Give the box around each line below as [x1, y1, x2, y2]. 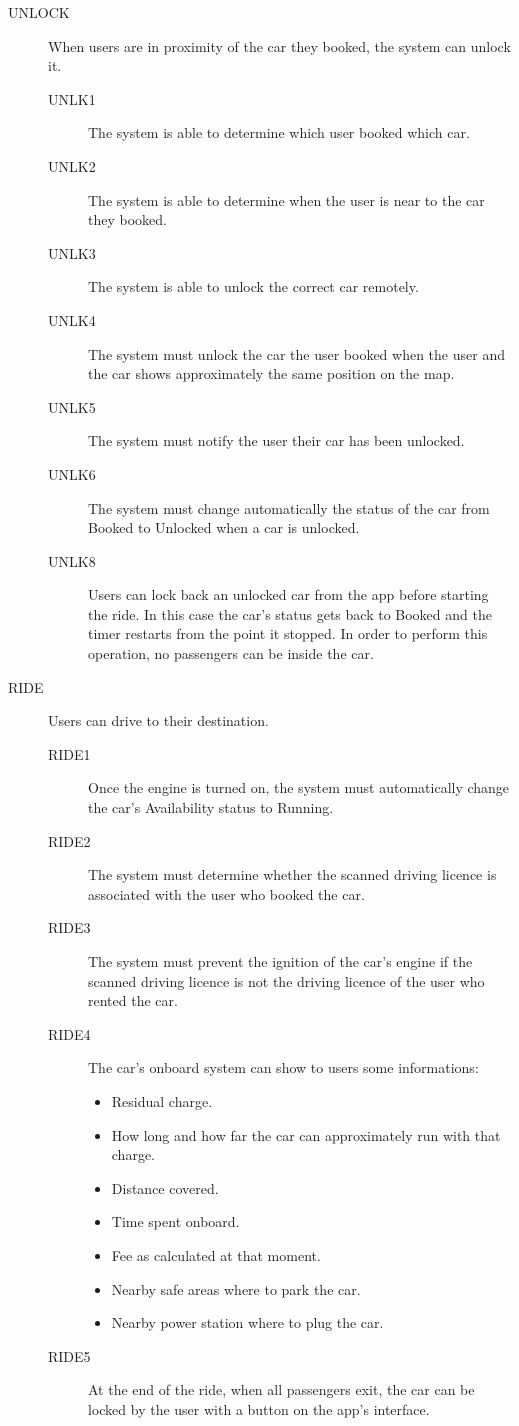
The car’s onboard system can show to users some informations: [88, 1057, 479, 1078]
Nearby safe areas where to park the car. [111, 1278, 361, 1299]
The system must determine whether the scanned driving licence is [88, 864, 497, 885]
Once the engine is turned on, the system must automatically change [88, 777, 510, 798]
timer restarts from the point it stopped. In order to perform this [88, 623, 488, 644]
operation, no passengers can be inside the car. [88, 643, 374, 664]
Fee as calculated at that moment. [111, 1244, 321, 1265]
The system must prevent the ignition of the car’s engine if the [88, 951, 473, 971]
